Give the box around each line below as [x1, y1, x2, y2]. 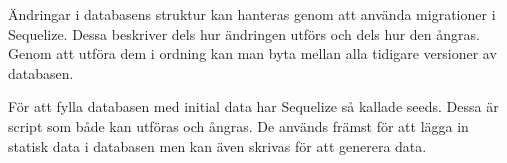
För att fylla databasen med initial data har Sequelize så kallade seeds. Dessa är [8, 96, 499, 117]
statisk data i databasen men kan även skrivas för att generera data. [8, 135, 427, 156]
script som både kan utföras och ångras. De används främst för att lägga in [8, 115, 469, 136]
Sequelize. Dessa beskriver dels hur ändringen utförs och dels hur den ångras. [8, 23, 480, 44]
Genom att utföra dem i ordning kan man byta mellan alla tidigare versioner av [8, 43, 497, 64]
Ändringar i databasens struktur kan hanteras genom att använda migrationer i [8, 4, 496, 24]
